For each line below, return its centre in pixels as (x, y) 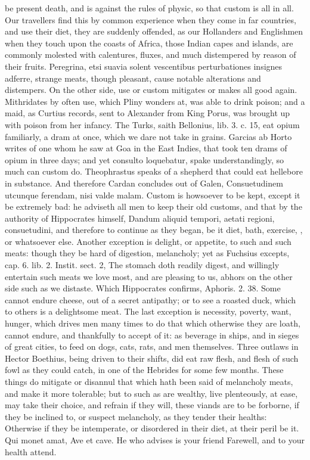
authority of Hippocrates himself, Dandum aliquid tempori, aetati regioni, (140, 218)
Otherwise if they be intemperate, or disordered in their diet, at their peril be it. (152, 428)
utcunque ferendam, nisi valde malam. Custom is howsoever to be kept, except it (153, 195)
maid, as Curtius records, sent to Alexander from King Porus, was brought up (148, 113)
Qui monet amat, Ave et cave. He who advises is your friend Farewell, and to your (155, 439)
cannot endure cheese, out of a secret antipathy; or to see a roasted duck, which (151, 299)
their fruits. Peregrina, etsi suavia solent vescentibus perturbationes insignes (144, 66)
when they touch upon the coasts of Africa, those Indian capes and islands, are (149, 43)
